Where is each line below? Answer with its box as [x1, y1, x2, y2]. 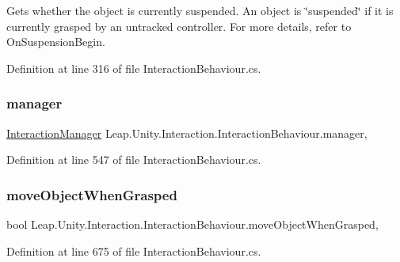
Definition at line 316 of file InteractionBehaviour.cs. [6, 59, 261, 76]
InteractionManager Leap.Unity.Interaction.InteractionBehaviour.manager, [6, 124, 368, 141]
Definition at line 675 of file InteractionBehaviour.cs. [6, 242, 261, 259]
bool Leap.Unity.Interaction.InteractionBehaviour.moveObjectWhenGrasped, [6, 216, 379, 232]
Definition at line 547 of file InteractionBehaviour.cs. [6, 151, 261, 168]
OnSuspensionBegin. [6, 33, 105, 50]
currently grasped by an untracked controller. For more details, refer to [6, 17, 352, 34]
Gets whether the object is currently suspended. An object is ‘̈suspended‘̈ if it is [6, 2, 394, 18]
